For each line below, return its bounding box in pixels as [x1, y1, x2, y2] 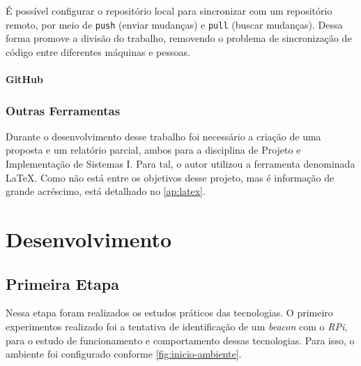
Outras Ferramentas [6, 101, 121, 119]
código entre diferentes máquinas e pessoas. [6, 44, 190, 59]
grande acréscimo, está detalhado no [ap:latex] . [6, 184, 206, 198]
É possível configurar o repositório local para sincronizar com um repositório [6, 3, 332, 17]
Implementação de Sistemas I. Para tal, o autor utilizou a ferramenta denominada [6, 156, 355, 171]
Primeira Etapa [6, 272, 119, 294]
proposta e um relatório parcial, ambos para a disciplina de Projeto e [6, 142, 301, 157]
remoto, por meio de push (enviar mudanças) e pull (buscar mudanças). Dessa [6, 17, 343, 31]
